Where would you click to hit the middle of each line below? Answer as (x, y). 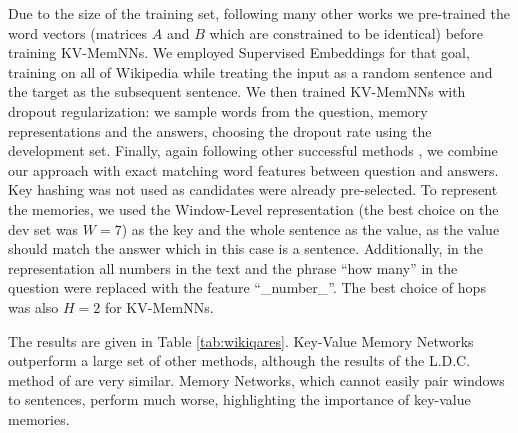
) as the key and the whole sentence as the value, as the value (310, 228)
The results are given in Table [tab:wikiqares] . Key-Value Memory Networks (241, 340)
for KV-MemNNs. (159, 306)
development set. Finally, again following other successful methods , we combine (253, 150)
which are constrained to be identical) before (346, 32)
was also (33, 306)
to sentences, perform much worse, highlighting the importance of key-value (239, 399)
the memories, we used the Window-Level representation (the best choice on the (253, 208)
